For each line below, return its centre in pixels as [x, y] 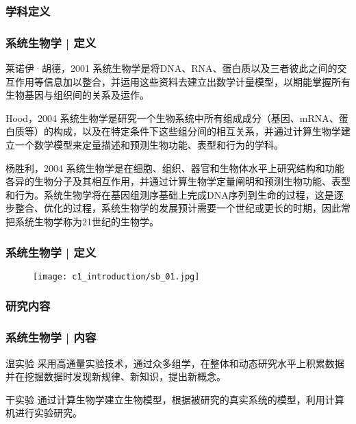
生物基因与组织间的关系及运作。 [77, 95]
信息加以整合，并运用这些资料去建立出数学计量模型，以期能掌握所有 [197, 81]
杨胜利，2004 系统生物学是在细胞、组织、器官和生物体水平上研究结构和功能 [175, 167]
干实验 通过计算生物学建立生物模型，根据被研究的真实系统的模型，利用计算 [175, 399]
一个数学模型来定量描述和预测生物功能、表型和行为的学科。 [149, 145]
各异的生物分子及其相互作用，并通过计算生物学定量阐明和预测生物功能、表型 [178, 181]
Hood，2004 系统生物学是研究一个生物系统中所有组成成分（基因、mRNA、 [172, 117]
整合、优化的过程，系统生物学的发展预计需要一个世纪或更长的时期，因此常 [182, 208]
